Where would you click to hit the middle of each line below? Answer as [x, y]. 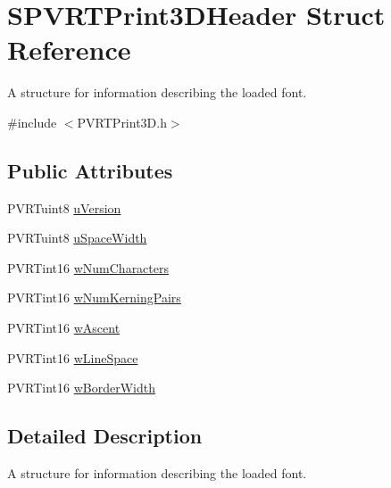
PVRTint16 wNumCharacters [88, 267]
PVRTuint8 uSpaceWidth [77, 238]
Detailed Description [105, 436]
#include [32, 122]
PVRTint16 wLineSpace [73, 357]
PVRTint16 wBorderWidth [81, 388]
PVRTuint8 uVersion [64, 207]
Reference [69, 50]
